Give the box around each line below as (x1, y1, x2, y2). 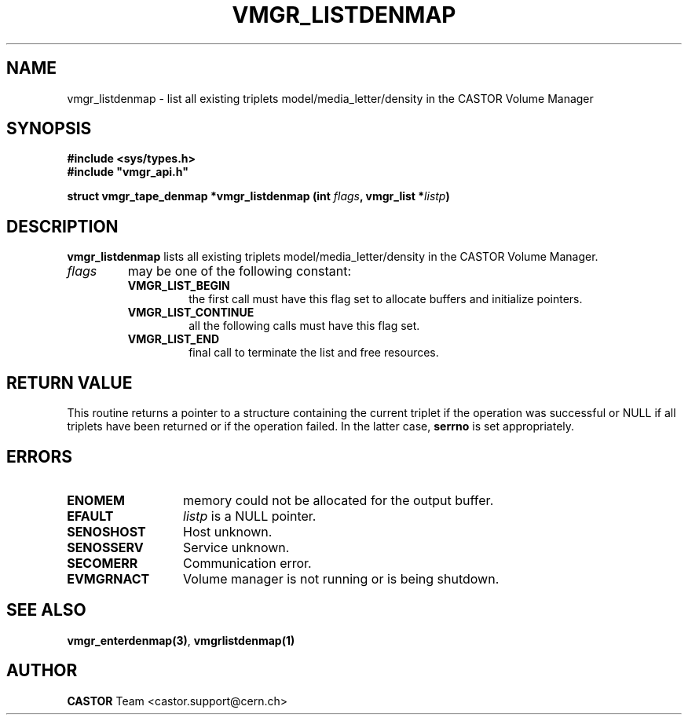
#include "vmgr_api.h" (67, 165, 188, 179)
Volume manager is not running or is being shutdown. (183, 570, 500, 587)
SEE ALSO (6, 600, 86, 620)
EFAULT (67, 507, 114, 524)
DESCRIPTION (6, 216, 119, 236)
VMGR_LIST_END (127, 332, 220, 346)
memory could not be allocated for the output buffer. (183, 492, 494, 508)
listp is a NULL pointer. (183, 507, 317, 524)
